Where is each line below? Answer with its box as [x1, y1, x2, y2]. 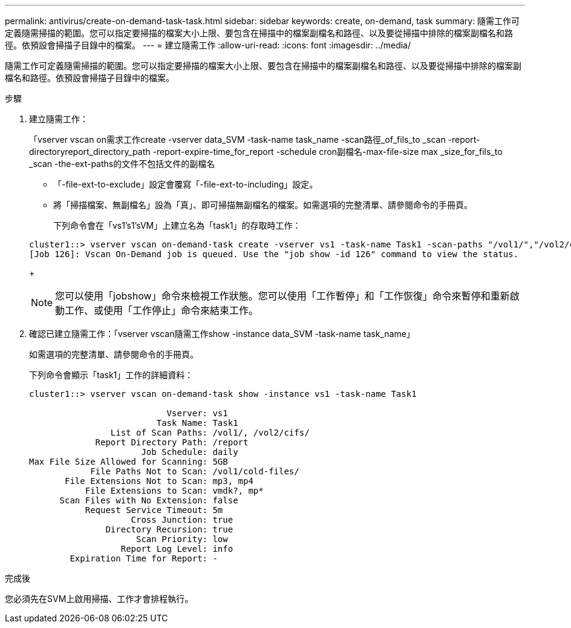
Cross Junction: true [131, 515, 233, 525]
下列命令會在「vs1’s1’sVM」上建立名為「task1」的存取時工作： [53, 220, 301, 231]
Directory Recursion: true [105, 525, 233, 534]
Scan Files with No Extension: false [59, 496, 238, 505]
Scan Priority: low [136, 534, 228, 544]
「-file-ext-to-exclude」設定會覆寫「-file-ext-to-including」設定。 [53, 179, 318, 189]
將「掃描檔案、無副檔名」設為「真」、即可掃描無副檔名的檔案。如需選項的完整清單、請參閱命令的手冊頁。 [53, 200, 472, 210]
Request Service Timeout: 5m [85, 505, 223, 515]
